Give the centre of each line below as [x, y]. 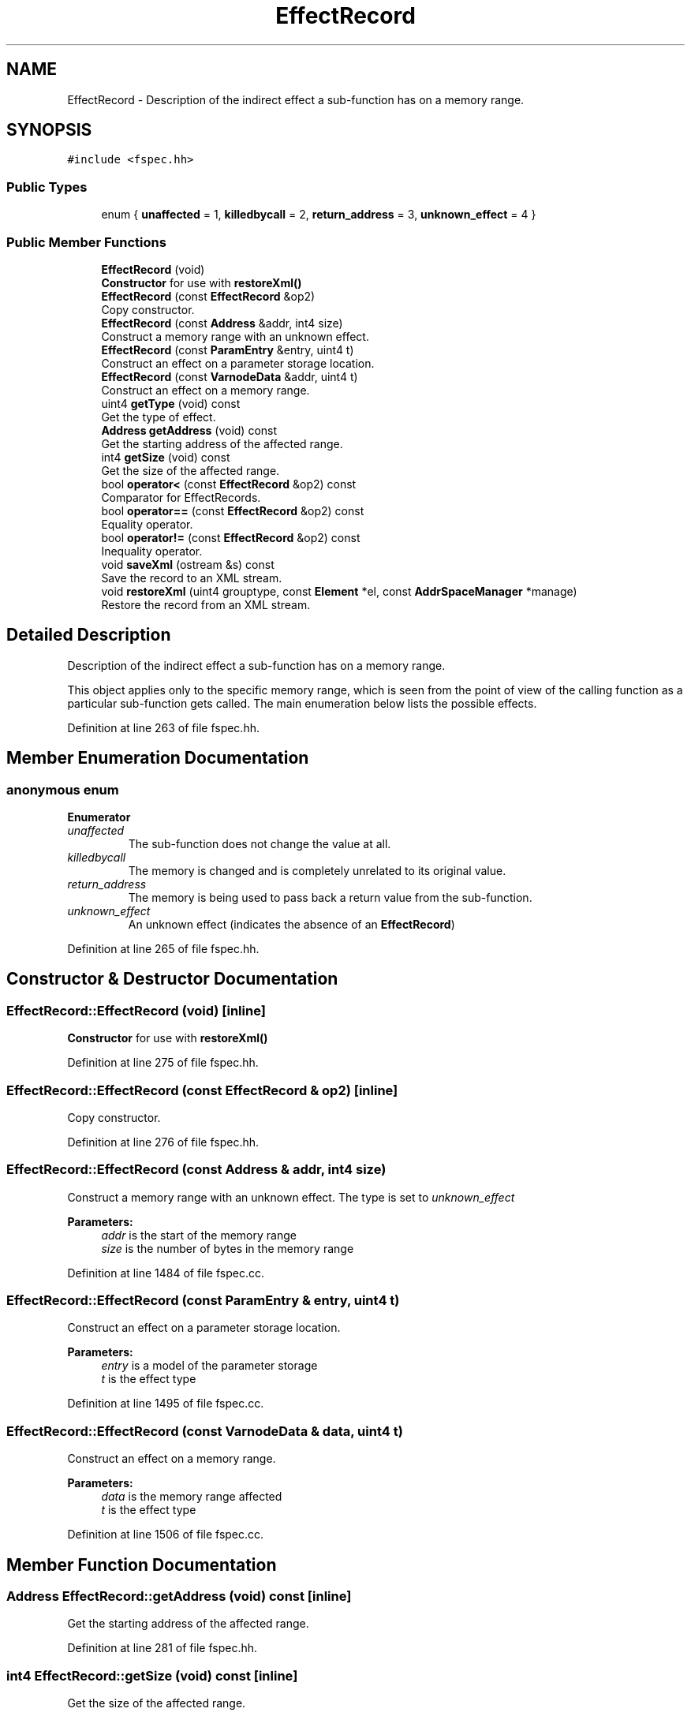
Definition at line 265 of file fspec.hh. [163, 949]
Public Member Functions [86, 242]
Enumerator [99, 817]
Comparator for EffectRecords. [181, 497]
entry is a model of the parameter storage [209, 1366]
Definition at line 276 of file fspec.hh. [163, 1142]
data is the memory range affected [192, 1497]
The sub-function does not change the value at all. [260, 844]
